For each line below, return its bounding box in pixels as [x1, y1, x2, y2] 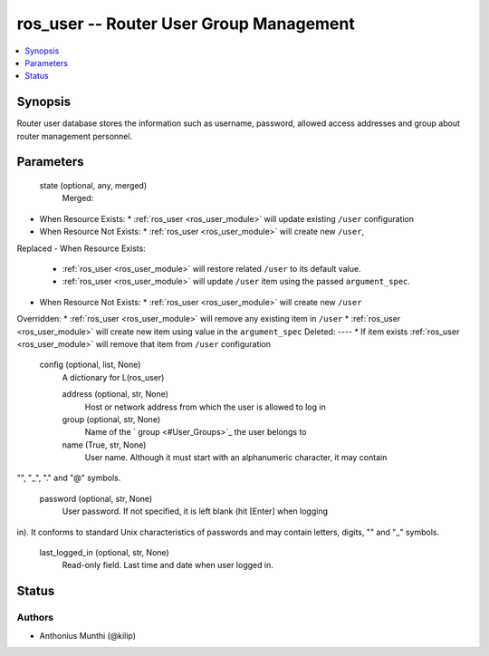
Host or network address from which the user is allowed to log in [84, 401, 326, 412]
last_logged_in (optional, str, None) [39, 547, 169, 558]
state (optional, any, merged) [39, 180, 148, 191]
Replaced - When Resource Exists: [16, 243, 147, 254]
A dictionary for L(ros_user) [62, 371, 165, 382]
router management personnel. [16, 130, 133, 141]
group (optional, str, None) [62, 413, 161, 425]
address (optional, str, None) [62, 389, 169, 400]
